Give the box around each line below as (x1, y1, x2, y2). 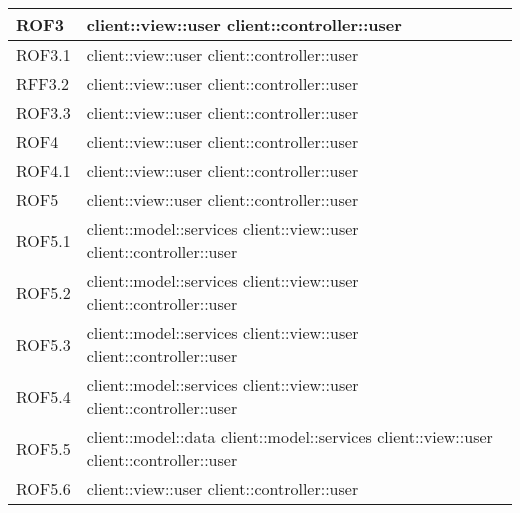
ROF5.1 (16, 228, 71, 252)
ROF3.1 (16, 43, 71, 66)
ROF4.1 (16, 159, 71, 182)
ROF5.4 (16, 384, 71, 408)
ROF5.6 (16, 477, 71, 500)
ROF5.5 (16, 436, 71, 460)
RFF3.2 (16, 72, 70, 95)
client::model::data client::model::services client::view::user (86, 425, 493, 448)
